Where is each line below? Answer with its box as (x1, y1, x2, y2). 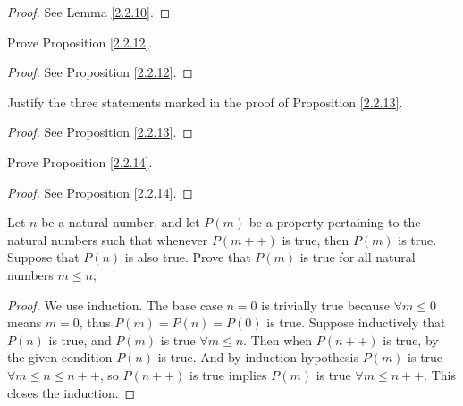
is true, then (282, 230, 349, 249)
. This (424, 365, 456, 384)
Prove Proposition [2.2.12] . (7, 32, 153, 51)
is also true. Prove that (124, 248, 251, 266)
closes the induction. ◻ (7, 383, 136, 402)
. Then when (243, 330, 313, 349)
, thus (79, 313, 111, 332)
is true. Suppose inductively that (266, 313, 446, 332)
